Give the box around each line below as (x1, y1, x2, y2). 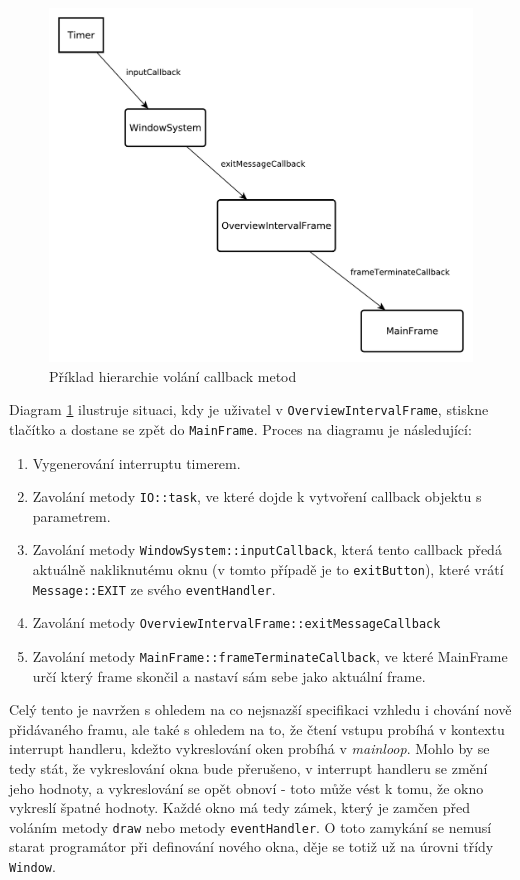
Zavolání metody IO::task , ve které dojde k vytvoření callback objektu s (32, 486, 482, 507)
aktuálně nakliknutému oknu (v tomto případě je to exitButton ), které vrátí (32, 559, 504, 580)
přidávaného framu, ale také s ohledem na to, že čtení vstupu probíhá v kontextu (9, 718, 505, 739)
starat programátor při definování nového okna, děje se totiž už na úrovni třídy (9, 836, 494, 857)
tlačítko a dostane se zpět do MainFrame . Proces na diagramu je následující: (9, 418, 472, 439)
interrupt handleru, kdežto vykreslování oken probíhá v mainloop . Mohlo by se (9, 738, 490, 759)
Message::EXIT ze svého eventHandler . (32, 578, 276, 599)
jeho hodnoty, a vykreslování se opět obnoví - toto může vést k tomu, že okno (9, 777, 484, 798)
